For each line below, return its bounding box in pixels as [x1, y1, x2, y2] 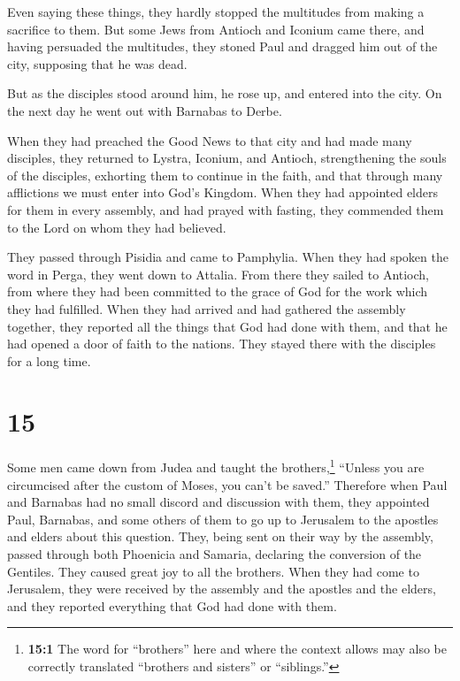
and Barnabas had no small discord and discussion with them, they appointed [7, 493, 430, 511]
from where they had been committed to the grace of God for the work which [7, 282, 428, 301]
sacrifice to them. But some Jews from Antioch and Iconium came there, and [7, 19, 425, 38]
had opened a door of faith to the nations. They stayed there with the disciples [7, 334, 436, 353]
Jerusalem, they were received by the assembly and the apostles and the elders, [7, 579, 436, 598]
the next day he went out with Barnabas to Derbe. [7, 101, 282, 119]
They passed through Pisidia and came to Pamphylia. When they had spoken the [7, 248, 448, 266]
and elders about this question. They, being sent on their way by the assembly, [7, 527, 433, 546]
